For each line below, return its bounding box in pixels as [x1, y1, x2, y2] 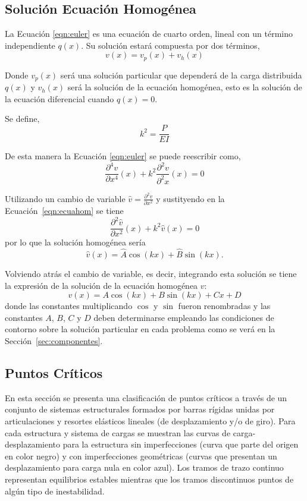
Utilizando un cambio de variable [5, 192, 126, 204]
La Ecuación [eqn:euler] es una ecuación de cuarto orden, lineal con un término [5, 27, 293, 40]
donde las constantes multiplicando [5, 300, 133, 312]
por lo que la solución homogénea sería [5, 236, 146, 248]
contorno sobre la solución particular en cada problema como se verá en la [5, 323, 275, 335]
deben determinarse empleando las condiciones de [93, 311, 274, 323]
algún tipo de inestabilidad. [5, 484, 105, 497]
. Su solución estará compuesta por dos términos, [81, 39, 260, 51]
